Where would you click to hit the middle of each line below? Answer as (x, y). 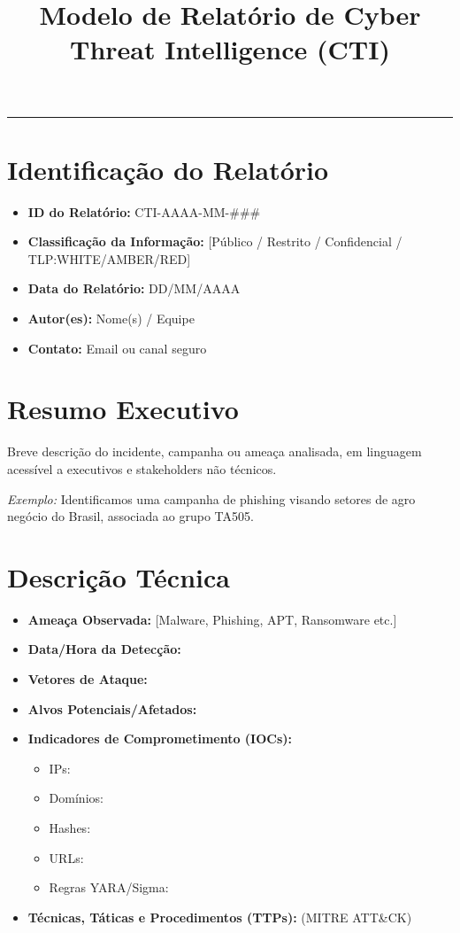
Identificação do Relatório (168, 169)
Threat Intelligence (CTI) (230, 49)
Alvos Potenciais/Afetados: (112, 708)
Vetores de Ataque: (88, 679)
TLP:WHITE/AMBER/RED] (109, 258)
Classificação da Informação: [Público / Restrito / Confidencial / (215, 241)
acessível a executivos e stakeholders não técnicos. (142, 468)
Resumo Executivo (123, 409)
